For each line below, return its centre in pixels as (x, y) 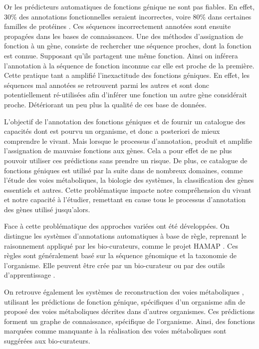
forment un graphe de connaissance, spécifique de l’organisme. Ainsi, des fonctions (130, 321)
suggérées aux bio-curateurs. (47, 341)
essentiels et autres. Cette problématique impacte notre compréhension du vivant (128, 189)
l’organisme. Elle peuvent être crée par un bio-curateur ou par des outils (115, 265)
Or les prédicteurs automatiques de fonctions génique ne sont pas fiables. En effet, (129, 6)
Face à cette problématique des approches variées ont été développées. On (117, 226)
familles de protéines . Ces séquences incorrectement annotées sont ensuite (118, 26)
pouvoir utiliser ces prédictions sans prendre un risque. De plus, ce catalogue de (126, 160)
